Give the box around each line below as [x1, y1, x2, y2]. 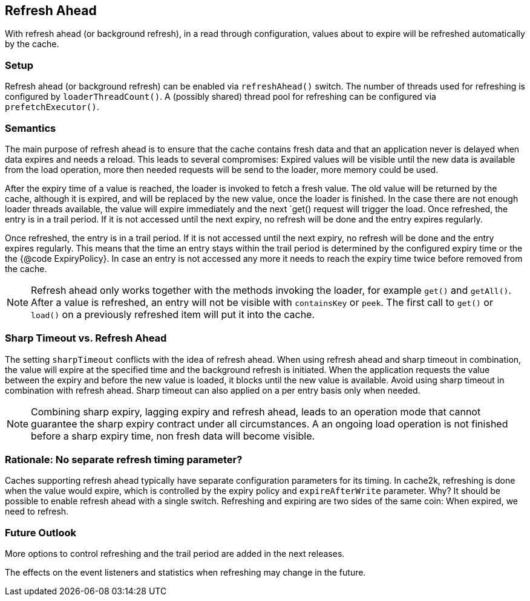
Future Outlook [5, 526, 77, 539]
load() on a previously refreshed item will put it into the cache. [31, 308, 315, 320]
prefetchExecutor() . [5, 102, 99, 112]
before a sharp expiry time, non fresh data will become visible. [31, 429, 315, 442]
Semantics [5, 122, 56, 134]
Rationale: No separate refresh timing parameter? [5, 453, 243, 466]
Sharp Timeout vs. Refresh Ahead [5, 332, 167, 345]
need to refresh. [5, 506, 69, 517]
